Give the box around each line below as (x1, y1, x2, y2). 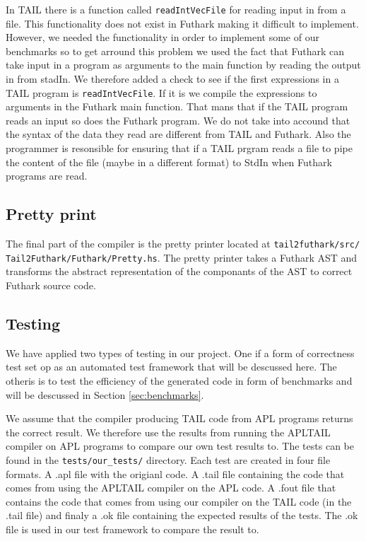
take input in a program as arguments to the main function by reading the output (6, 57, 361, 72)
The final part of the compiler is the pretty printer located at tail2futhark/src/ (6, 236, 360, 251)
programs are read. (6, 168, 88, 183)
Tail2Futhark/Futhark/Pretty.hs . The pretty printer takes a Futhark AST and (6, 250, 358, 264)
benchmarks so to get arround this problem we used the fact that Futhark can (6, 43, 345, 58)
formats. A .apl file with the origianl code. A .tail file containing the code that (6, 466, 345, 481)
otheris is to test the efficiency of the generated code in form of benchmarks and (6, 373, 353, 388)
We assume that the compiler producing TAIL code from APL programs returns (6, 411, 353, 426)
